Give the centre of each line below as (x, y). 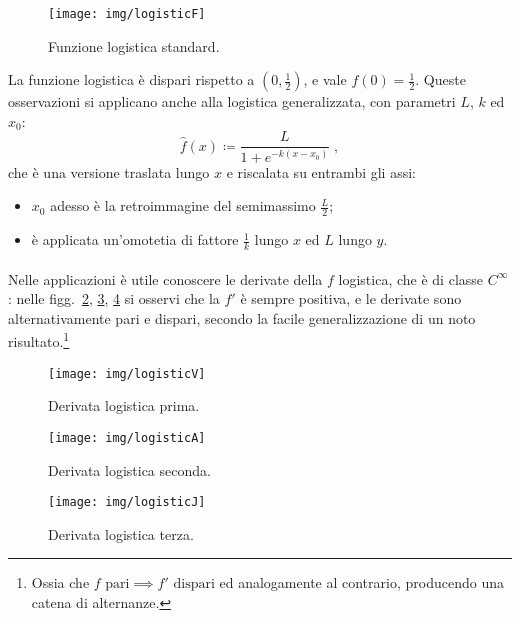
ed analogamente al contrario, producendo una (361, 582)
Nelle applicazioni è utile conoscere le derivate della (165, 278)
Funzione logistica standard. (134, 45)
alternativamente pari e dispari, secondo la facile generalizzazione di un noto (242, 317)
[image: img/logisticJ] (127, 502)
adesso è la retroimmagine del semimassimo (183, 205)
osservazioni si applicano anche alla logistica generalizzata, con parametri (232, 101)
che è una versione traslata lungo (109, 171)
